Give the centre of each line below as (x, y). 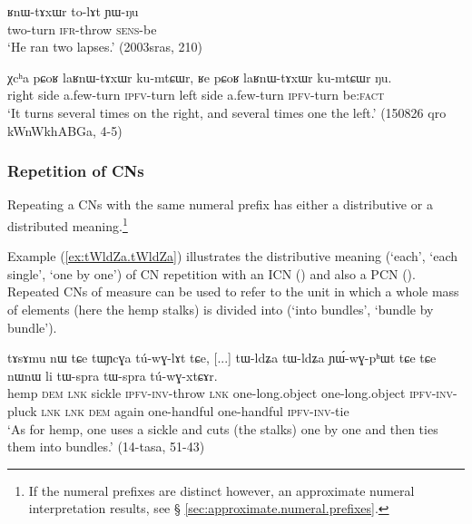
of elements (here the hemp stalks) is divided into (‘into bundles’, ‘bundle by (221, 309)
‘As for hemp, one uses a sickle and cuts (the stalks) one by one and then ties (223, 428)
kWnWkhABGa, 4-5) (65, 130)
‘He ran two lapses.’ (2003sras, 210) (105, 47)
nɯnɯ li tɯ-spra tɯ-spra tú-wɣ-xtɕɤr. (113, 375)
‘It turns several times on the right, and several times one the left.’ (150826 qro (227, 112)
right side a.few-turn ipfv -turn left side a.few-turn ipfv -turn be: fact (196, 95)
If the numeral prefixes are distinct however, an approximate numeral (221, 490)
